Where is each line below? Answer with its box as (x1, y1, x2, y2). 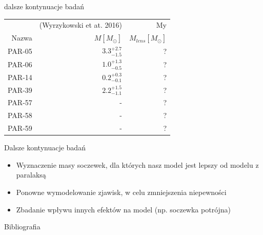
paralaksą (16, 169, 46, 180)
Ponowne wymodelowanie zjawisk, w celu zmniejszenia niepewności (16, 187, 227, 198)
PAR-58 (8, 110, 32, 121)
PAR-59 (8, 123, 32, 133)
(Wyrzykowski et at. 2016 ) (39, 19, 122, 30)
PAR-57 (8, 97, 32, 108)
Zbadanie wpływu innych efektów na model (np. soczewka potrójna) (16, 204, 231, 214)
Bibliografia (4, 221, 41, 232)
